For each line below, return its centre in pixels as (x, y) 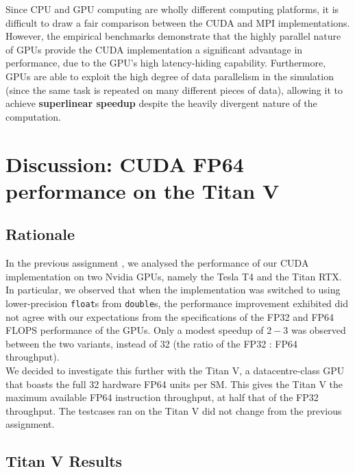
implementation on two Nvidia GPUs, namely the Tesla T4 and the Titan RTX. (174, 276)
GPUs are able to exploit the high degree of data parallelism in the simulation (170, 76)
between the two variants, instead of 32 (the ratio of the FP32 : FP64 (152, 343)
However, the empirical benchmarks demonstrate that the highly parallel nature (173, 36)
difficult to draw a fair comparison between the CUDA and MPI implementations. (178, 22)
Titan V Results (64, 461)
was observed (318, 330)
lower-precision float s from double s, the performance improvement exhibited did (177, 303)
